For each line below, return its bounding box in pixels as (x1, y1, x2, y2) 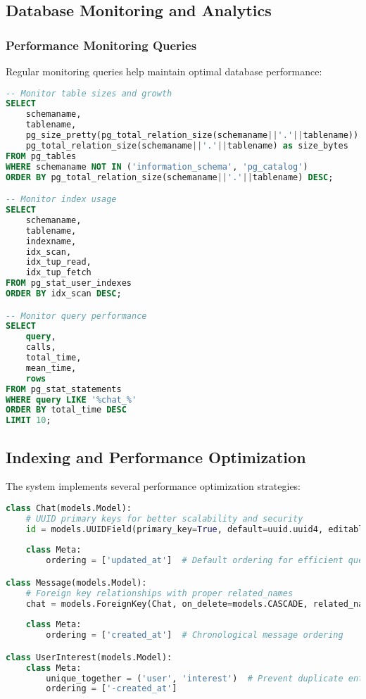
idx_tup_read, (25, 257, 91, 267)
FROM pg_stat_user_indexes (6, 278, 132, 289)
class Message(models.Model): (6, 577, 147, 588)
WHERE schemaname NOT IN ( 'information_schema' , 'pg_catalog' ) (6, 161, 308, 172)
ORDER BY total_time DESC (6, 405, 127, 415)
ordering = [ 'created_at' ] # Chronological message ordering (46, 630, 343, 641)
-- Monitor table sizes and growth (6, 88, 172, 99)
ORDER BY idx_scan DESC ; (6, 289, 122, 298)
